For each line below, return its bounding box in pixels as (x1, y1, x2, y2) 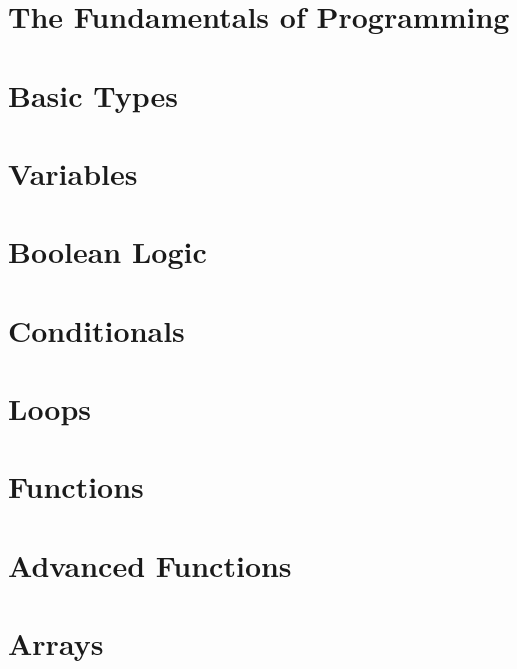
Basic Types (8, 74, 178, 115)
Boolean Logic (8, 231, 207, 272)
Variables (8, 152, 138, 193)
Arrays (8, 623, 104, 664)
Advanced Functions (8, 544, 292, 585)
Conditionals (8, 309, 185, 350)
